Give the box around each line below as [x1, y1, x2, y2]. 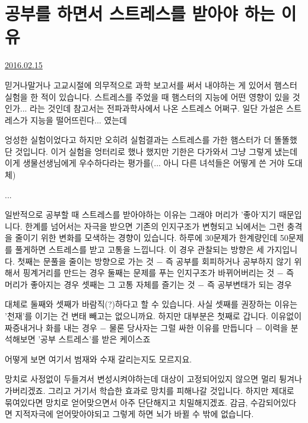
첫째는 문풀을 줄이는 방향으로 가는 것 [17, 255, 154, 267]
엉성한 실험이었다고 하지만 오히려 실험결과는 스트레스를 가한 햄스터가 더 [5, 133, 272, 146]
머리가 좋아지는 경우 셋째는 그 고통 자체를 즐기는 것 [5, 278, 195, 290]
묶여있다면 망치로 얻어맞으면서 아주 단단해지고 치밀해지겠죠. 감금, [5, 396, 248, 408]
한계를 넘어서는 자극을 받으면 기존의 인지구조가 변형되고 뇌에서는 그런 [25, 220, 284, 232]
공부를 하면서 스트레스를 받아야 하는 [5, 1, 275, 26]
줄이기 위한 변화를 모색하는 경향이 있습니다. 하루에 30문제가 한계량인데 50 [15, 231, 288, 244]
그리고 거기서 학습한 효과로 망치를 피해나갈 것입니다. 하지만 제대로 [47, 384, 294, 396]
